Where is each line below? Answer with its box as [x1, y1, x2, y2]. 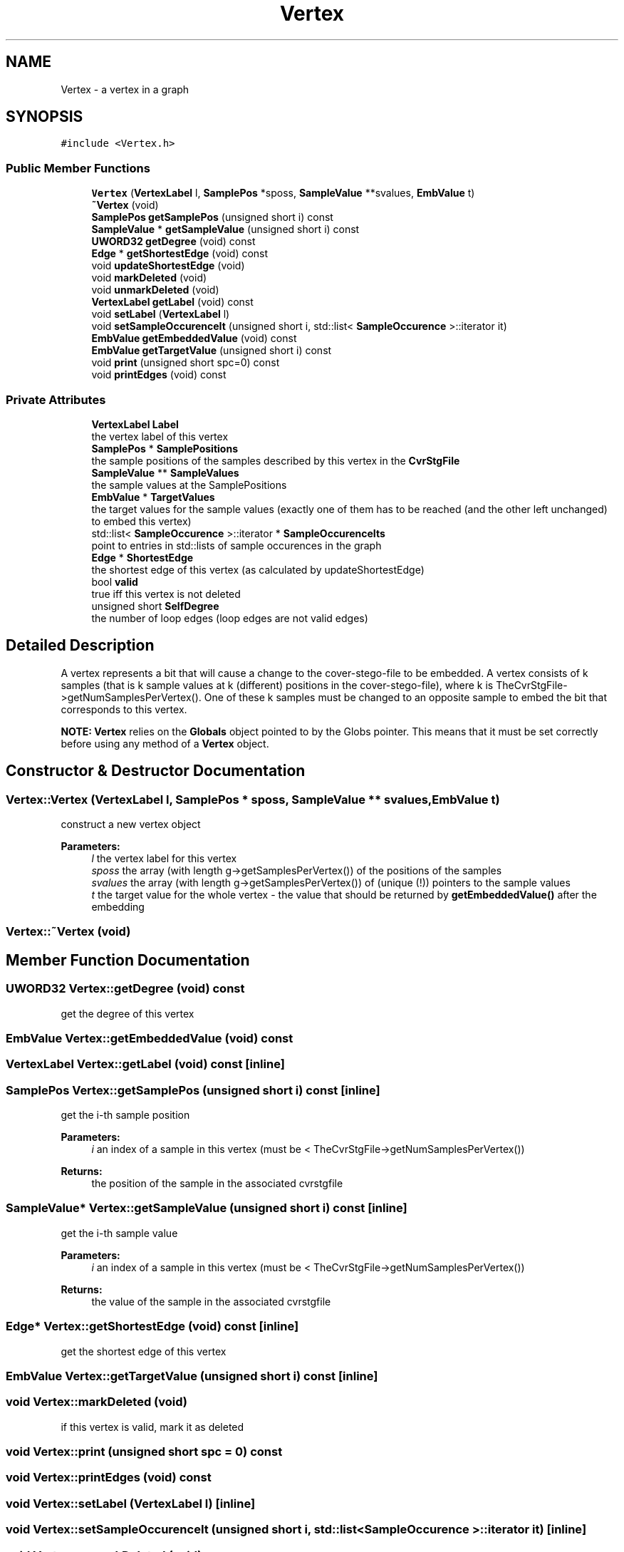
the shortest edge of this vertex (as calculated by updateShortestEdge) [91, 563, 425, 576]
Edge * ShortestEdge [91, 551, 194, 564]
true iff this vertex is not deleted [91, 587, 241, 600]
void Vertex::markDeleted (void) [6, 1395, 188, 1409]
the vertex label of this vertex [91, 430, 229, 443]
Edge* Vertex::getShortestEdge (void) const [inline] [6, 1319, 299, 1334]
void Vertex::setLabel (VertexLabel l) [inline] [6, 1496, 256, 1511]
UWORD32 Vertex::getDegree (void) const [6, 981, 245, 996]
